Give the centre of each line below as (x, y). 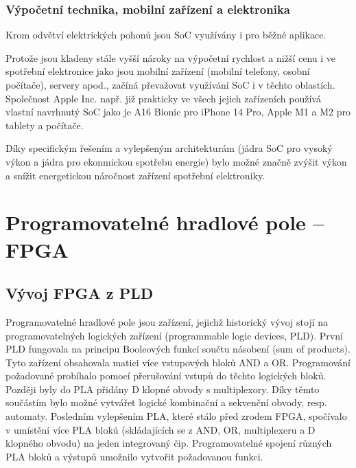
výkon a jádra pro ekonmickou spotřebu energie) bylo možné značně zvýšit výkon (176, 161)
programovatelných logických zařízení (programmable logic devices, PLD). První (174, 335)
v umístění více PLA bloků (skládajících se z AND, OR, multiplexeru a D (161, 429)
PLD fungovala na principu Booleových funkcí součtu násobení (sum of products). (178, 349)
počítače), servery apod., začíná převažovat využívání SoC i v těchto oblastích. (170, 85)
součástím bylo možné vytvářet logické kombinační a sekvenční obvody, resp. (166, 402)
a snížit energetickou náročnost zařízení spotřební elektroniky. (135, 175)
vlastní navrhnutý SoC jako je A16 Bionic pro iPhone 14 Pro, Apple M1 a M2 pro (178, 112)
